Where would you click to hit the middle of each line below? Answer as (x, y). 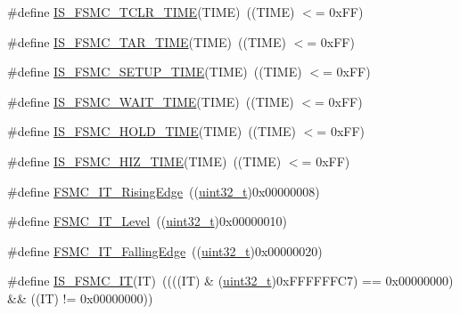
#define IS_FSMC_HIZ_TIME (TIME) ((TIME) (144, 161)
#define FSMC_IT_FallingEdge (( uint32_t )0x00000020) (165, 250)
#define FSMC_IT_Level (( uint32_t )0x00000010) (147, 221)
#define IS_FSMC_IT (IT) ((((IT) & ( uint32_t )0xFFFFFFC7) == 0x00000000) (230, 281)
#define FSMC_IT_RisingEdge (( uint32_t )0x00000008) (164, 191)
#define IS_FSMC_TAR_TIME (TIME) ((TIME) (147, 41)
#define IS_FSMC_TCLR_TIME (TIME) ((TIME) (151, 12)
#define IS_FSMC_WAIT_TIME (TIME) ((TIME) (151, 101)
